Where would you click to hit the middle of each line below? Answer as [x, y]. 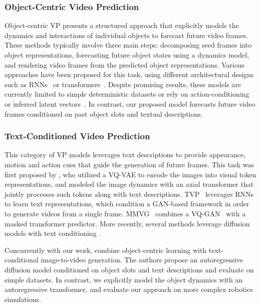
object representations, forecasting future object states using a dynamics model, [127, 55]
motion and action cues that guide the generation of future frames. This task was [129, 164]
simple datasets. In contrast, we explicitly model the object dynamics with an [124, 279]
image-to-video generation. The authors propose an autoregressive [142, 260]
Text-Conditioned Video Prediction [77, 136]
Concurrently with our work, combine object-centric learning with [106, 250]
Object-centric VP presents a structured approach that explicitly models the [122, 25]
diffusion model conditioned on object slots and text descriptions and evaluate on [129, 269]
